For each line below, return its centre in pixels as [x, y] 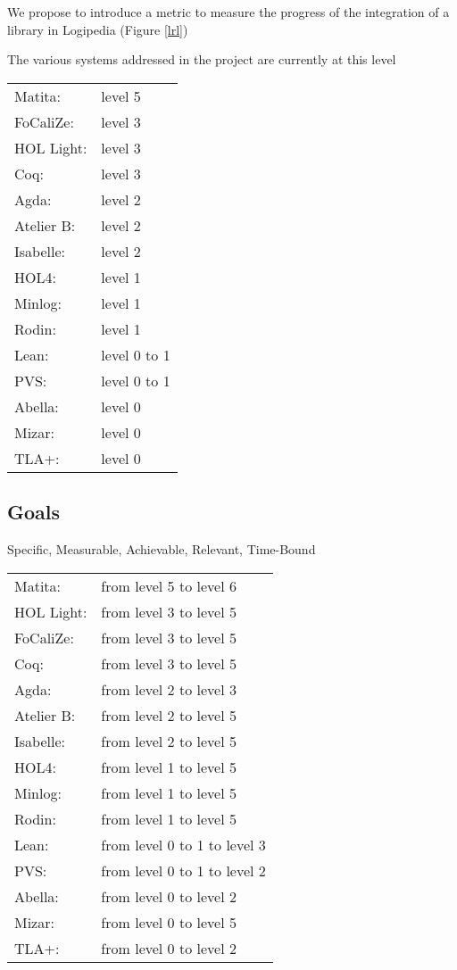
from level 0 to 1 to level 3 [183, 844]
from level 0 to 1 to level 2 [183, 870]
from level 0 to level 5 [169, 922]
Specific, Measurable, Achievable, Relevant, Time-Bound [162, 548]
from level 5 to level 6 [169, 585]
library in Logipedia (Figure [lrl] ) [98, 29]
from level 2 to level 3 [169, 689]
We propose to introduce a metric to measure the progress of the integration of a [228, 12]
